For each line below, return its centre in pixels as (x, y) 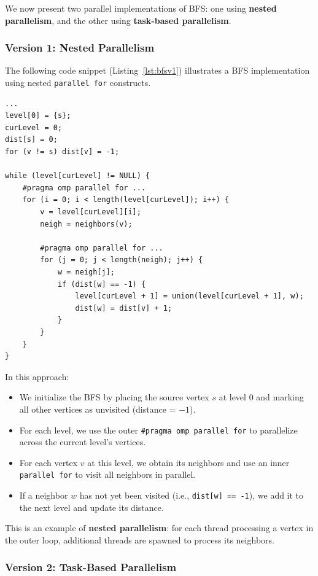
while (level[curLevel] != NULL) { (78, 176)
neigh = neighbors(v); (86, 224)
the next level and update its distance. (91, 507)
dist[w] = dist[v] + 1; (124, 308)
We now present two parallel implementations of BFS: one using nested (141, 8)
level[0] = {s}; (38, 116)
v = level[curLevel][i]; (91, 212)
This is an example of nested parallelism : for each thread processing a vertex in (159, 528)
